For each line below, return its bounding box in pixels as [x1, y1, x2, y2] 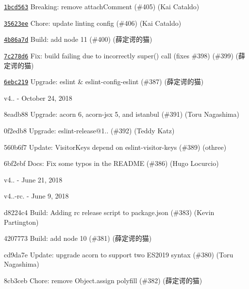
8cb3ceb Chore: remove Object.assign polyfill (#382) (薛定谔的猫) [4, 275, 202, 285]
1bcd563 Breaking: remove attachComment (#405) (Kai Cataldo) [4, 1, 199, 11]
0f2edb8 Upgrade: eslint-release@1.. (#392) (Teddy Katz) [4, 126, 175, 136]
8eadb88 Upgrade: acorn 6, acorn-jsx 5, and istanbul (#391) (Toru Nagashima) [4, 109, 239, 119]
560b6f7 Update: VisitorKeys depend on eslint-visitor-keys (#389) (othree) [4, 142, 227, 152]
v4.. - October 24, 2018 [4, 92, 72, 103]
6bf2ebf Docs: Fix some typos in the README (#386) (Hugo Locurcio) [4, 158, 219, 168]
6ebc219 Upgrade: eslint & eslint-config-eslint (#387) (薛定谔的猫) [4, 76, 204, 87]
